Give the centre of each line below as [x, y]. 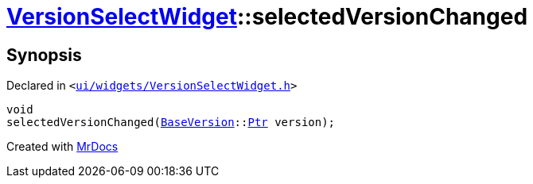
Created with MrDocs [62, 147]
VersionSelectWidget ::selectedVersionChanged [267, 17]
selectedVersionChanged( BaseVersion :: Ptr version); [171, 123]
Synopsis [44, 55]
